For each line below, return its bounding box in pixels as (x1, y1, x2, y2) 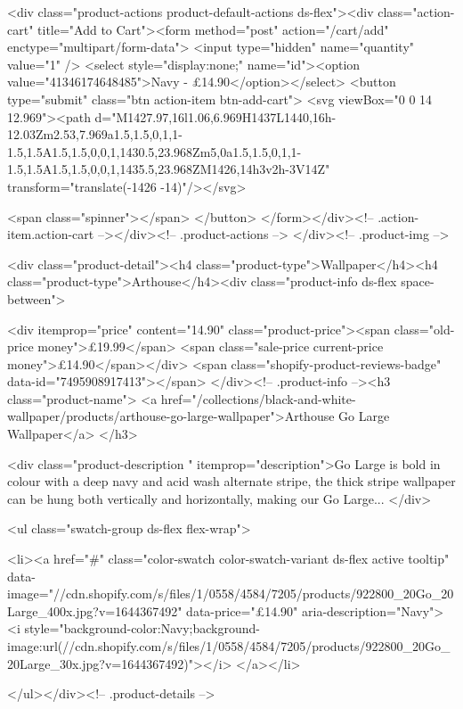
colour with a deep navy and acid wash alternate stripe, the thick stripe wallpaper (7, 472, 456, 491)
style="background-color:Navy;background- (24, 619, 260, 638)
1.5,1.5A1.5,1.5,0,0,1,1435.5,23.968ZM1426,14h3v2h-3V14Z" (7, 160, 330, 178)
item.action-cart (7, 225, 94, 243)
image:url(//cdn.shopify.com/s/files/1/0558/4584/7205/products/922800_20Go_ (7, 637, 451, 655)
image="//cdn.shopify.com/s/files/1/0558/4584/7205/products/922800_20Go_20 (7, 584, 454, 603)
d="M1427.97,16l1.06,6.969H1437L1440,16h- (94, 107, 337, 126)
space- (401, 272, 435, 291)
